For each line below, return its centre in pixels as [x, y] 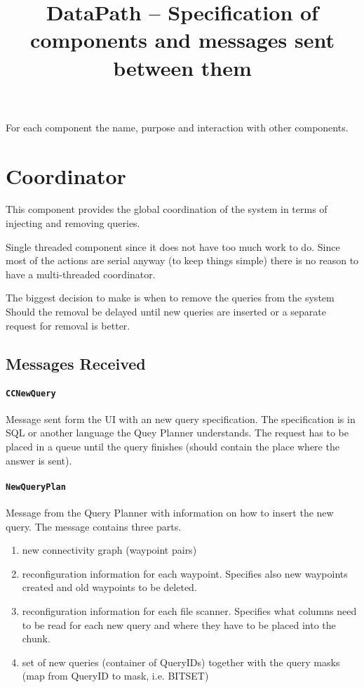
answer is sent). [39, 460]
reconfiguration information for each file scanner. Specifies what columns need [189, 611]
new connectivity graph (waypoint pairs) [109, 550]
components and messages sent [182, 40]
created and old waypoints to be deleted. [109, 587]
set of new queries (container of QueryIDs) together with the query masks [181, 662]
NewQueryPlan [36, 487]
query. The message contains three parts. [94, 526]
